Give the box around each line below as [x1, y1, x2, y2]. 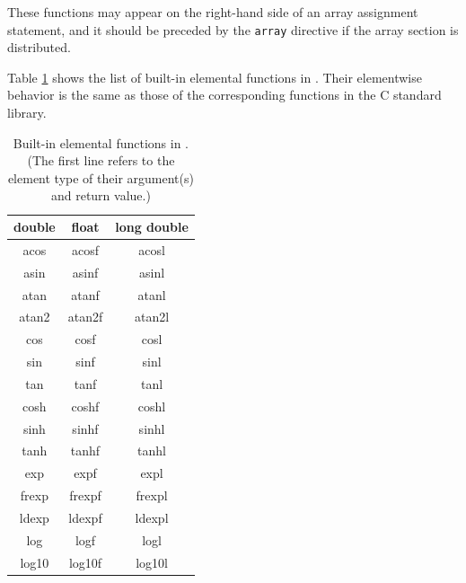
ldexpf [68, 508, 102, 526]
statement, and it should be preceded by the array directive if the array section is [7, 20, 459, 39]
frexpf [69, 486, 101, 505]
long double [115, 217, 189, 235]
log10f [68, 552, 102, 571]
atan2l [134, 307, 170, 326]
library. [7, 103, 47, 122]
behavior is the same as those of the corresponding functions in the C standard [7, 85, 442, 104]
